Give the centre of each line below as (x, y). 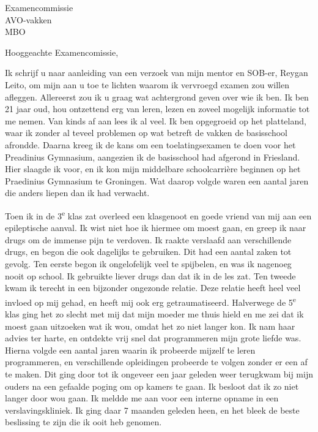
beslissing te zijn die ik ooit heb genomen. (83, 422)
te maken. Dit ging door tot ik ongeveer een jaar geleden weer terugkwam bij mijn (159, 373)
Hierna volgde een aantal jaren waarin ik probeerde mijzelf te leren (130, 350)
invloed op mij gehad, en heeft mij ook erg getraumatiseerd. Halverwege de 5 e (150, 301)
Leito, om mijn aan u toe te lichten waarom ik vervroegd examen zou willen (147, 84)
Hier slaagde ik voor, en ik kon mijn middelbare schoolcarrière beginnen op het (153, 169)
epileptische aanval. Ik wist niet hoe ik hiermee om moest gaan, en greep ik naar (156, 228)
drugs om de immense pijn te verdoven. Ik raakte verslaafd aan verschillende (148, 239)
